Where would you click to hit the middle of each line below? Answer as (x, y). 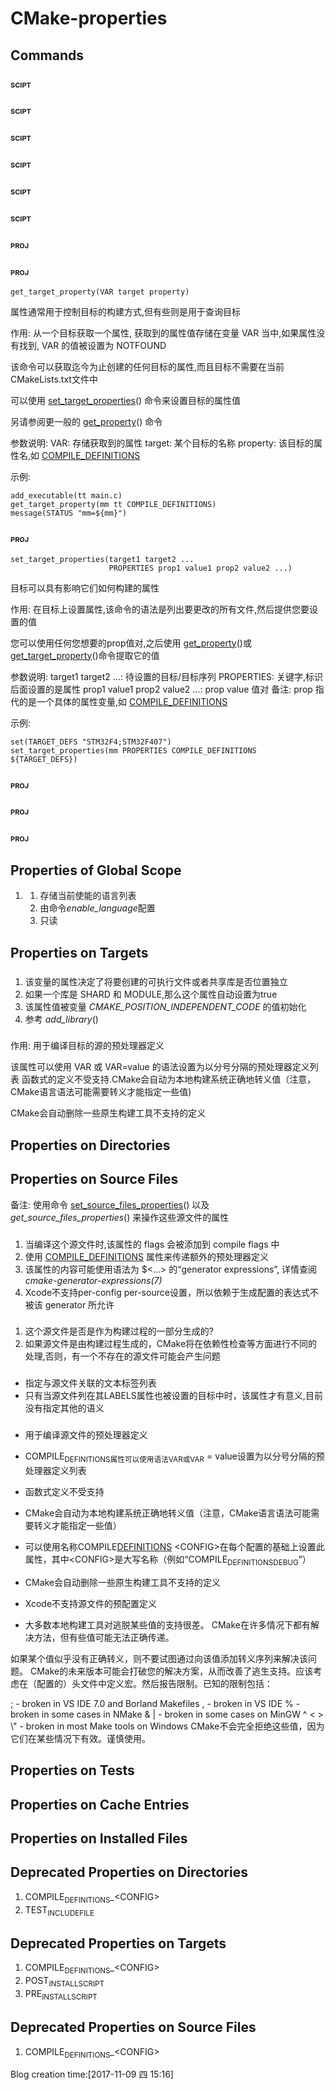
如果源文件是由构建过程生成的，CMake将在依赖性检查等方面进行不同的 (171, 1344)
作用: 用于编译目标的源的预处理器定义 (87, 1046)
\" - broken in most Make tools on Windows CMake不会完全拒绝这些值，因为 (167, 1726)
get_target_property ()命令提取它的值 (85, 655)
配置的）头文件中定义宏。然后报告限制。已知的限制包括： (154, 1683)
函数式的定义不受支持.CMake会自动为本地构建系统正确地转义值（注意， (169, 1079)
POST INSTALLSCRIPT (64, 1982)
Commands (47, 55)
